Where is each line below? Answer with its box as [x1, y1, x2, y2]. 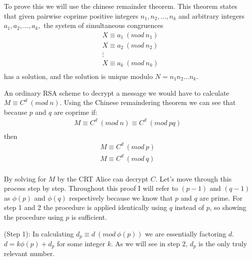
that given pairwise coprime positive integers [4, 10, 139, 21]
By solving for [4, 173, 46, 183]
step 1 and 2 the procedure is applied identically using [4, 202, 168, 212]
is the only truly [198, 238, 247, 248]
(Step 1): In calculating [4, 228, 74, 238]
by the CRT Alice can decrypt [57, 173, 148, 183]
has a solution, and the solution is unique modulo [4, 71, 153, 81]
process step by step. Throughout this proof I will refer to [4, 183, 178, 193]
